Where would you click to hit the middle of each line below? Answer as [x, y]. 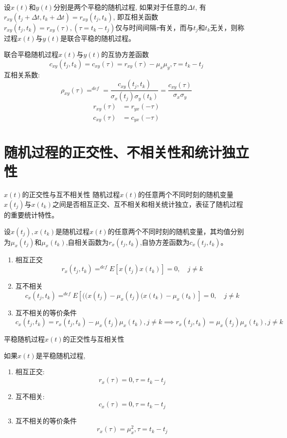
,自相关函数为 [87, 242]
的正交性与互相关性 [94, 339]
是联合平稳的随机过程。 [98, 38]
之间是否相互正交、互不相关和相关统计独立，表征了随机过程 [148, 204]
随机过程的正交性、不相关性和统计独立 [127, 152]
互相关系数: [22, 74]
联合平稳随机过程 [31, 54]
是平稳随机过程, [61, 355]
